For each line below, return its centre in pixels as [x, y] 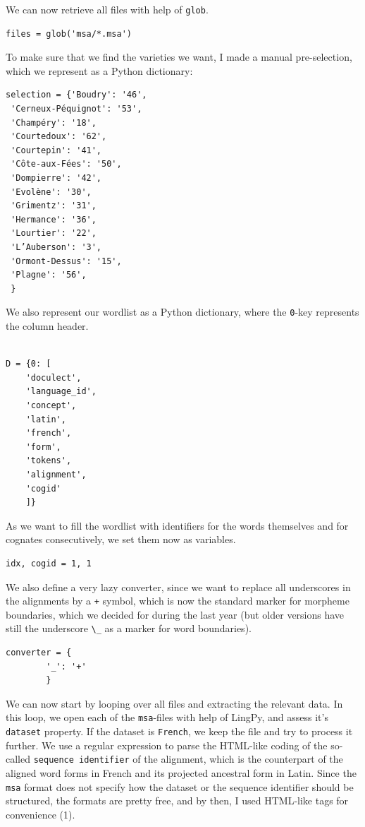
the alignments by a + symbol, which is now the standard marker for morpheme [178, 601]
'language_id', [61, 392]
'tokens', [49, 461]
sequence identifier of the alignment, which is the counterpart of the [188, 759]
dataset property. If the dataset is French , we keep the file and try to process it [179, 731]
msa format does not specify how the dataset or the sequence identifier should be [180, 786]
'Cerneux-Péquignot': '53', [76, 109]
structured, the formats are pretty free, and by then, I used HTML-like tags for [177, 801]
